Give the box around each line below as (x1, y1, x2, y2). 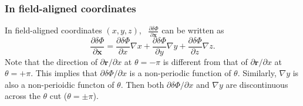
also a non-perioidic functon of (5, 78, 115, 90)
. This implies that (31, 67, 97, 79)
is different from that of (163, 55, 248, 67)
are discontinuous (225, 78, 288, 90)
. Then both (120, 78, 164, 90)
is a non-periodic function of (129, 67, 231, 79)
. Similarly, (237, 67, 277, 79)
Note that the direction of (5, 55, 97, 67)
